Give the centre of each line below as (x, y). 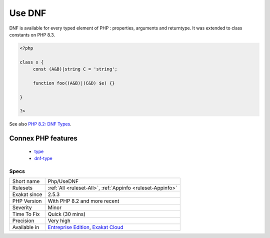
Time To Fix (26, 214)
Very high (59, 221)
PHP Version (27, 201)
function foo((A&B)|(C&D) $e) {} (74, 83)
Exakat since (27, 194)
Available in (26, 227)
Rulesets (22, 188)
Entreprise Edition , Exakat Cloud (85, 227)
